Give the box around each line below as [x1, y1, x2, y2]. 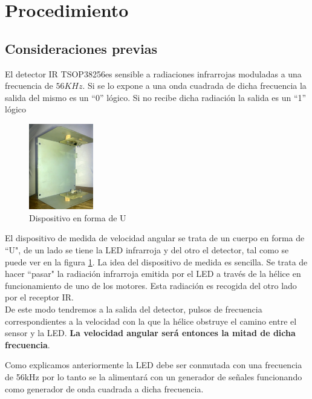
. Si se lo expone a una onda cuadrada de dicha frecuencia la [82, 79, 307, 92]
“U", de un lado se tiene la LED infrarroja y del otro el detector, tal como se [5, 244, 289, 256]
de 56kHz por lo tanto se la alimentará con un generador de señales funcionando [5, 371, 302, 383]
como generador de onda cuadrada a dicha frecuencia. [5, 382, 204, 395]
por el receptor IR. [5, 291, 74, 303]
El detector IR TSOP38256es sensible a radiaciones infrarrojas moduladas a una [5, 67, 302, 80]
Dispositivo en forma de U [29, 211, 126, 224]
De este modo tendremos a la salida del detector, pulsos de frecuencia [5, 303, 262, 316]
